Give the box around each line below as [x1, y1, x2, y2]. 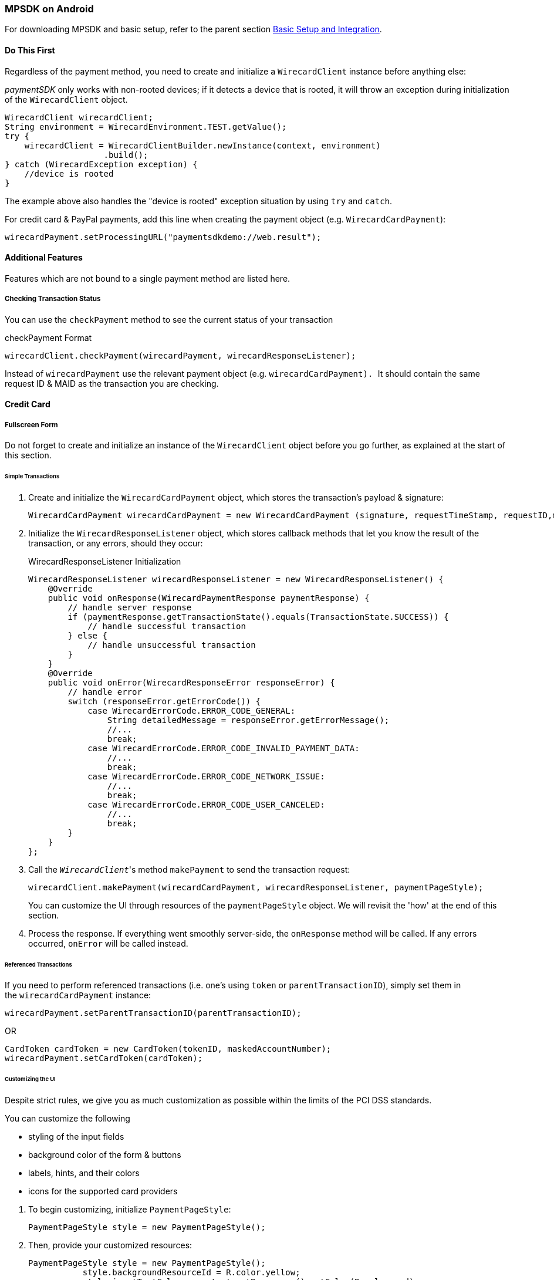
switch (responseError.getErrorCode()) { [67, 696, 261, 706]
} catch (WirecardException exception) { [5, 159, 198, 169]
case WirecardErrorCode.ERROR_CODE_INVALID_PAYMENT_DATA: [87, 743, 360, 753]
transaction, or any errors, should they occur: [28, 538, 203, 548]
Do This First [5, 45, 55, 55]
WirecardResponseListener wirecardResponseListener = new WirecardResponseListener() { [28, 574, 444, 584]
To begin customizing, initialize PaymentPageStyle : [28, 1204, 231, 1215]
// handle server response [67, 602, 192, 612]
